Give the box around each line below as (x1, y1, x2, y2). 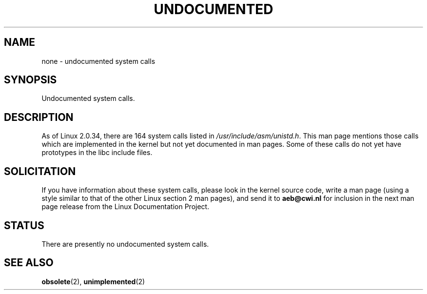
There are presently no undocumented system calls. (41, 239, 209, 248)
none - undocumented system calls (41, 57, 155, 65)
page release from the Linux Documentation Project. (41, 202, 210, 211)
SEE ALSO (4, 256, 54, 269)
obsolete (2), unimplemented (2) (41, 277, 145, 286)
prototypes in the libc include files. (41, 148, 153, 157)
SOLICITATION (4, 165, 76, 177)
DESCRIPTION (4, 111, 74, 123)
